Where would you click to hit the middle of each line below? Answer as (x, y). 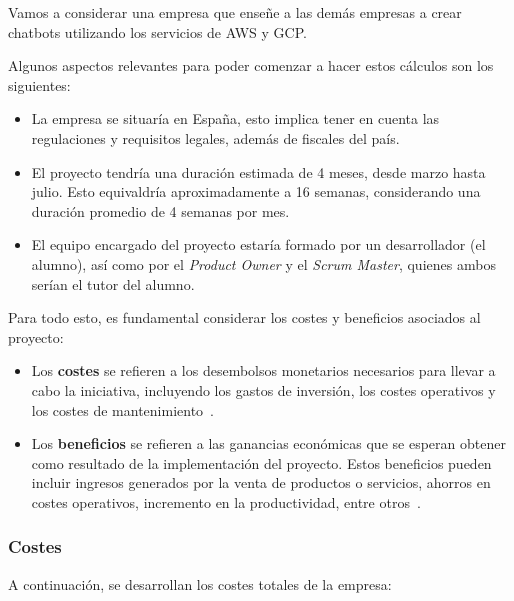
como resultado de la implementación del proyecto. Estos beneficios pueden (261, 462)
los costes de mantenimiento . (123, 409)
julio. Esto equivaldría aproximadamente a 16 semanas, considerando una (256, 191)
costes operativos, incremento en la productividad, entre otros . (226, 501)
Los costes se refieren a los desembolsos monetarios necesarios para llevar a (263, 370)
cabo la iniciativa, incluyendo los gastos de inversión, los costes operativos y (263, 389)
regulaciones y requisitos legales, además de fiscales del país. (215, 137)
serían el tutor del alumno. (113, 283)
